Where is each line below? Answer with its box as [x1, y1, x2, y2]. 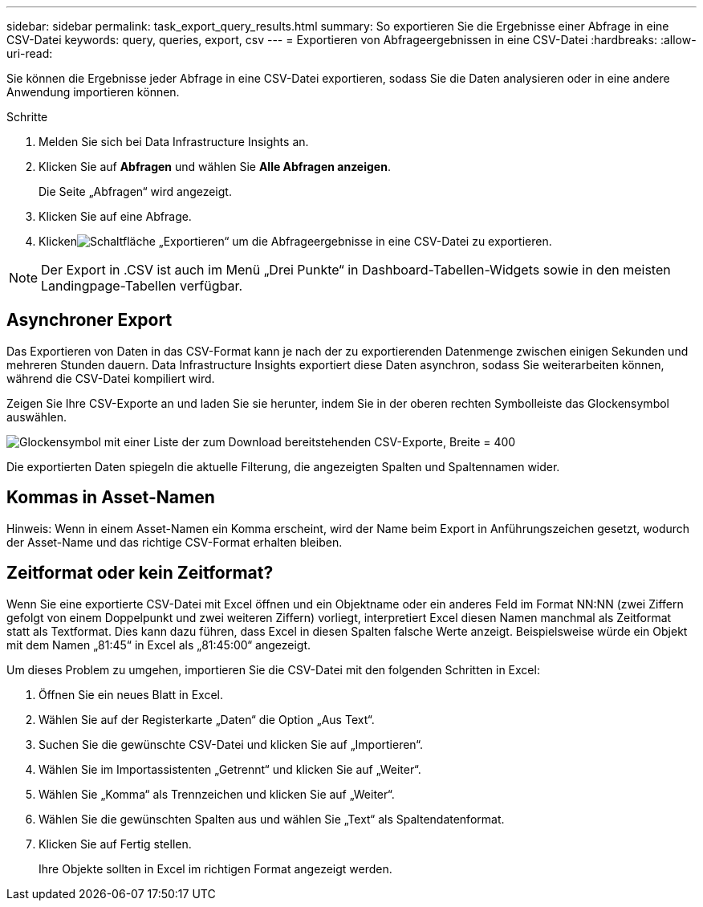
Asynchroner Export [6, 310, 173, 331]
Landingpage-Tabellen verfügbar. [41, 278, 243, 294]
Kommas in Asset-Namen [6, 487, 215, 508]
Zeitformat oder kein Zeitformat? [6, 563, 274, 584]
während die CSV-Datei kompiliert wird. [6, 371, 215, 385]
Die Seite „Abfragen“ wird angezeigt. [39, 185, 232, 198]
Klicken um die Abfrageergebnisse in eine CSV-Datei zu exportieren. [39, 234, 552, 248]
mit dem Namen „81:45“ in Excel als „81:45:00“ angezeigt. [6, 637, 311, 652]
